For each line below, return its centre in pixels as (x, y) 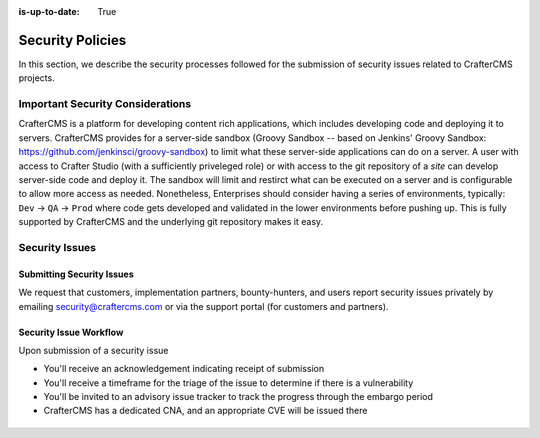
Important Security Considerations (105, 104)
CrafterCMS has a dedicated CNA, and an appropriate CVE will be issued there (205, 411)
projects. (36, 78)
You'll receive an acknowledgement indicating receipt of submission (184, 369)
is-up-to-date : (49, 11)
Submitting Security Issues (76, 274)
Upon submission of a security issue (93, 350)
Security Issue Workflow (71, 332)
